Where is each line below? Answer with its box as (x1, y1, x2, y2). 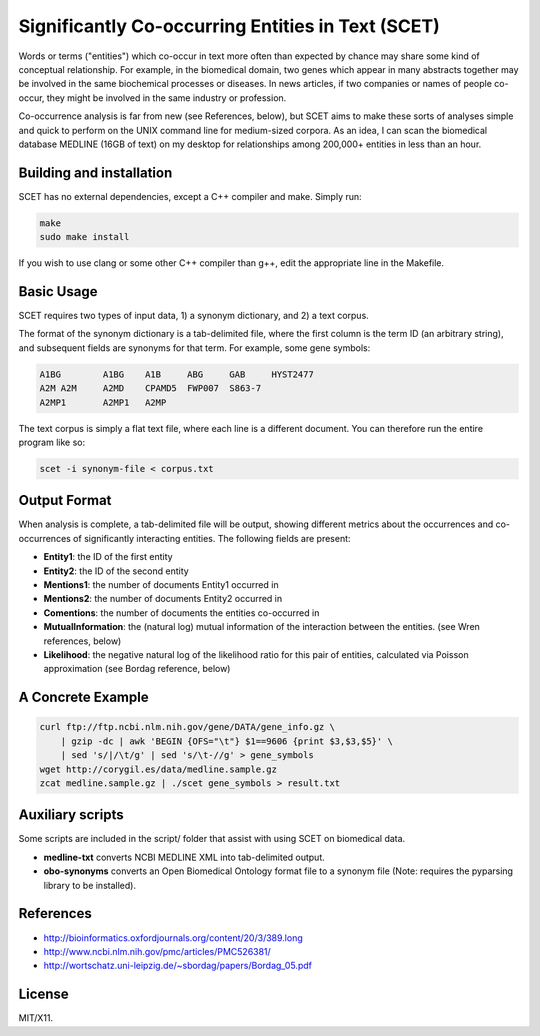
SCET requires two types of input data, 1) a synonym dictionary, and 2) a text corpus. (18, 310, 369, 322)
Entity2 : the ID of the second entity (43, 565, 189, 577)
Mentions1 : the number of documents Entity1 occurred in (43, 579, 279, 591)
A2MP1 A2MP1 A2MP (39, 396, 167, 408)
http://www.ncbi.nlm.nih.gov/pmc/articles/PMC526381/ (43, 945, 272, 957)
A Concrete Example (18, 689, 149, 706)
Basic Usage (18, 283, 98, 300)
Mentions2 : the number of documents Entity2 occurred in (43, 593, 283, 605)
